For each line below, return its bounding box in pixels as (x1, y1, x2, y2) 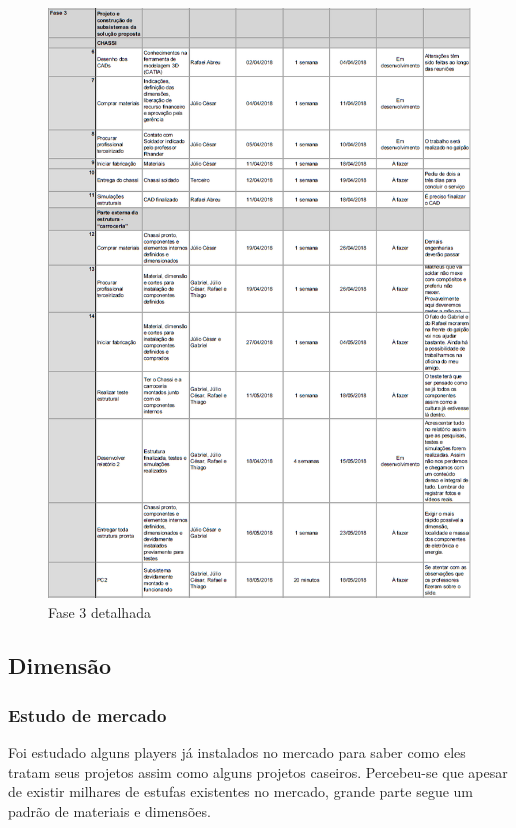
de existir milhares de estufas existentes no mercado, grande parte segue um (8, 781, 474, 802)
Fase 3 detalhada (48, 601, 151, 622)
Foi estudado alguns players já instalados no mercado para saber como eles (8, 742, 466, 763)
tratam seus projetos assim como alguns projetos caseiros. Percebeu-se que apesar (8, 761, 508, 782)
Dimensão (8, 650, 112, 681)
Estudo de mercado (8, 702, 167, 727)
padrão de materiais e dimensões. (8, 800, 211, 821)
